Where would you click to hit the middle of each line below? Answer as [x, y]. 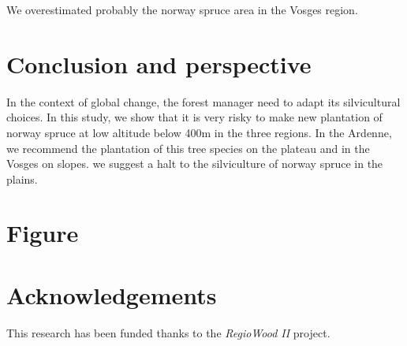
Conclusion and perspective [159, 63]
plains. [22, 179]
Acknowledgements [112, 294]
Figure [43, 233]
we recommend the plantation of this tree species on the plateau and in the [188, 148]
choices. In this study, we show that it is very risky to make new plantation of [194, 117]
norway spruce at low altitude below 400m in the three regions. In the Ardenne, [199, 132]
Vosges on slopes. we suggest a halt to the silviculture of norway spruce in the [195, 164]
